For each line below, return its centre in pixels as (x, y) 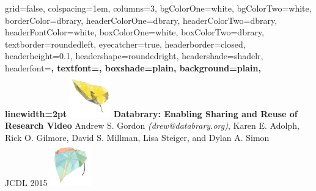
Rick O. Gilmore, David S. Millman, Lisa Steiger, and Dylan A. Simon (137, 137)
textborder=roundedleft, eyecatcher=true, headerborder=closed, (125, 44)
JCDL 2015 (26, 183)
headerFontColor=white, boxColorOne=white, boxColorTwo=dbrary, (135, 32)
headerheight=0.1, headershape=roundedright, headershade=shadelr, (134, 56)
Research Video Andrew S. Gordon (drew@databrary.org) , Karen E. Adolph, (152, 125)
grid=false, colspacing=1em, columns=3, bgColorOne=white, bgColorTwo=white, (158, 8)
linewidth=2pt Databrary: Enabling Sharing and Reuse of (151, 113)
